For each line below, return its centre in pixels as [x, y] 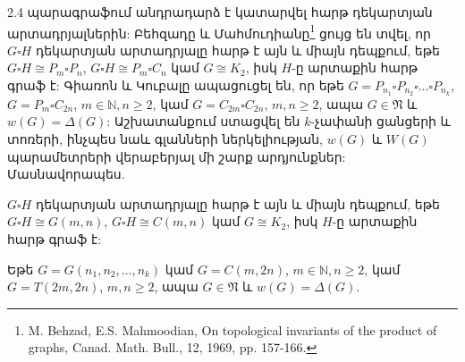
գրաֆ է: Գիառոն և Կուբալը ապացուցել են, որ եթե [176, 85]
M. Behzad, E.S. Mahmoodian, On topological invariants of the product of [232, 329]
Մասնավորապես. [66, 174]
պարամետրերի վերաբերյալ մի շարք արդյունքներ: [177, 156]
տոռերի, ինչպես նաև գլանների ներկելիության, [165, 139]
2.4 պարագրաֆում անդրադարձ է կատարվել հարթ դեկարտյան [220, 12]
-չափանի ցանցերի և [380, 121]
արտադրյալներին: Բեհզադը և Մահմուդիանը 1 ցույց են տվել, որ [219, 31]
